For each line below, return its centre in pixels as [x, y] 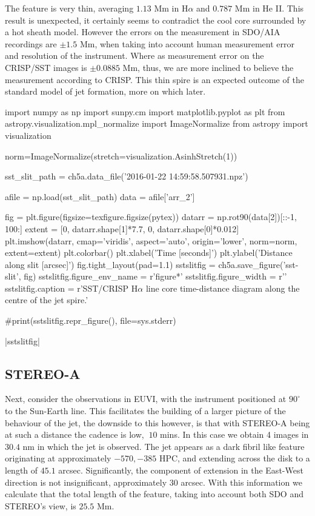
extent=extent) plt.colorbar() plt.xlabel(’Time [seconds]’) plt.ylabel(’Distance [149, 253]
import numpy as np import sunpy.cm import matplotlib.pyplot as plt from [145, 111]
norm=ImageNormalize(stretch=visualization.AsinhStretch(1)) [121, 156]
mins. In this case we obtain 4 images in [234, 434]
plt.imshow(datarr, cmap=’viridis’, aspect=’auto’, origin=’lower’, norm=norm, [151, 240]
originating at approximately [58, 458]
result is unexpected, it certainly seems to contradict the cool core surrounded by [156, 20]
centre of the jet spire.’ [47, 300]
